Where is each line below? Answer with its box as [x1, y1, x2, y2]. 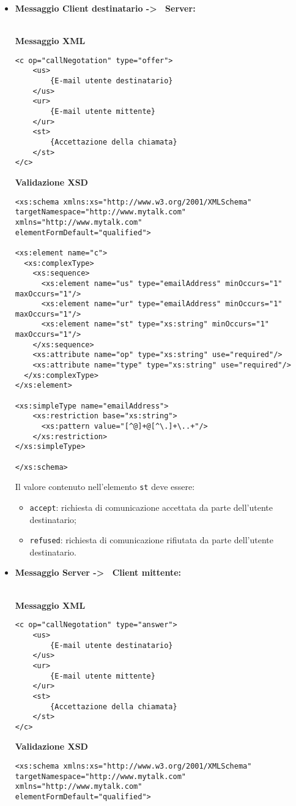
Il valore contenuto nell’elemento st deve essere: [15, 480, 195, 493]
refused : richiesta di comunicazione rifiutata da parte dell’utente [29, 533, 273, 546]
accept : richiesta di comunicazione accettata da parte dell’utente [29, 500, 273, 513]
